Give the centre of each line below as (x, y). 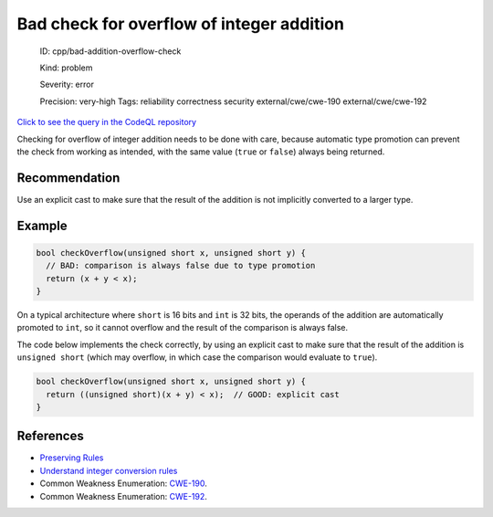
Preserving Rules (72, 458)
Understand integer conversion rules (109, 470)
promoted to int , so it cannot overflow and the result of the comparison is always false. (183, 328)
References (50, 436)
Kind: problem (66, 68)
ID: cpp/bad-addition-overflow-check (110, 51)
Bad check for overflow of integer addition (180, 24)
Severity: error (67, 84)
